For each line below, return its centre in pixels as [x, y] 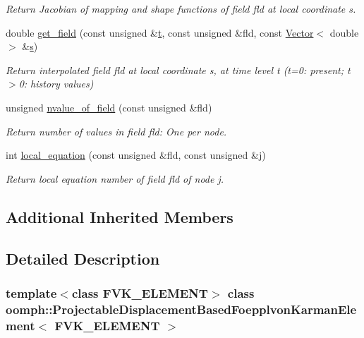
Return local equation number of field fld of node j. [115, 178]
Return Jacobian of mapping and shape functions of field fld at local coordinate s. [181, 8]
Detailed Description [83, 258]
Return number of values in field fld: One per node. [116, 131]
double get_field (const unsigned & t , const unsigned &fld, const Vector [160, 32]
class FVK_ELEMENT [140, 292]
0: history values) [56, 84]
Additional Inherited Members [120, 216]
